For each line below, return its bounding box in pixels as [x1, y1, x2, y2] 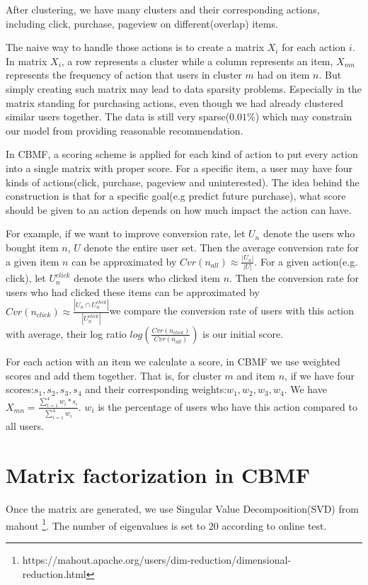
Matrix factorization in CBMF [6, 460, 310, 489]
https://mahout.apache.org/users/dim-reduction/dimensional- [22, 552, 292, 567]
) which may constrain [255, 109, 352, 124]
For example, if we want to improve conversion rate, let [6, 226, 246, 241]
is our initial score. [202, 326, 284, 341]
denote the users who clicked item [74, 271, 221, 285]
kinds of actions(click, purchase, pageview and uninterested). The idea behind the [6, 174, 360, 189]
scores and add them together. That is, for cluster [6, 368, 222, 382]
